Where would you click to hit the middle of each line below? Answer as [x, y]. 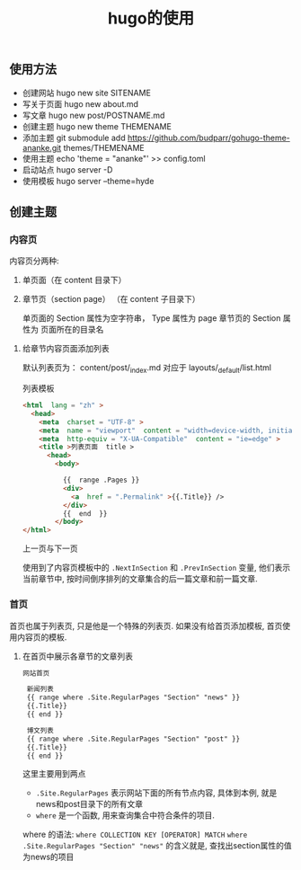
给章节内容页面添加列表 [66, 349]
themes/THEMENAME [104, 147]
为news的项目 [48, 857]
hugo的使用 [151, 18]
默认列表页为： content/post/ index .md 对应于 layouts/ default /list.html [147, 369]
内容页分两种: [35, 261]
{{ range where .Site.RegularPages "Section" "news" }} [133, 697]
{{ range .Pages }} [101, 480]
